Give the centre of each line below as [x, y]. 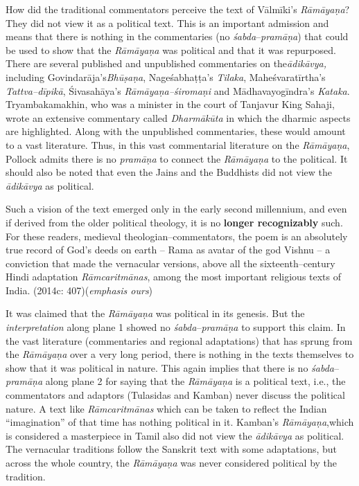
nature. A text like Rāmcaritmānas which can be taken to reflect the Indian [166, 408]
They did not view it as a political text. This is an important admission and [167, 22]
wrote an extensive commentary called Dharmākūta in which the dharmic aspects [178, 117]
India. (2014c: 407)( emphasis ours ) [79, 290]
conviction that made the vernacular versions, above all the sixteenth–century [170, 263]
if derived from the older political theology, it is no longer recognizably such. [174, 222]
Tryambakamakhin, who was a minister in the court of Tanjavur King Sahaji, [170, 104]
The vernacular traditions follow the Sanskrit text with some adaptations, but [172, 449]
